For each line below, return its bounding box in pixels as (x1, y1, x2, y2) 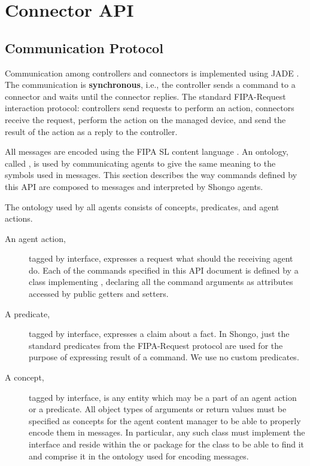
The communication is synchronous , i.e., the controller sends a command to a (5, 78, 296, 91)
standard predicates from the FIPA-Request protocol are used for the (29, 339, 283, 351)
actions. (5, 212, 33, 225)
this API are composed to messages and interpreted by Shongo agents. (5, 180, 263, 192)
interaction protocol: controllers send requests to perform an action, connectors (5, 102, 294, 114)
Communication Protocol (5, 38, 163, 57)
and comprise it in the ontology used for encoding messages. (29, 449, 249, 462)
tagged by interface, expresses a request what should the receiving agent (29, 252, 293, 265)
